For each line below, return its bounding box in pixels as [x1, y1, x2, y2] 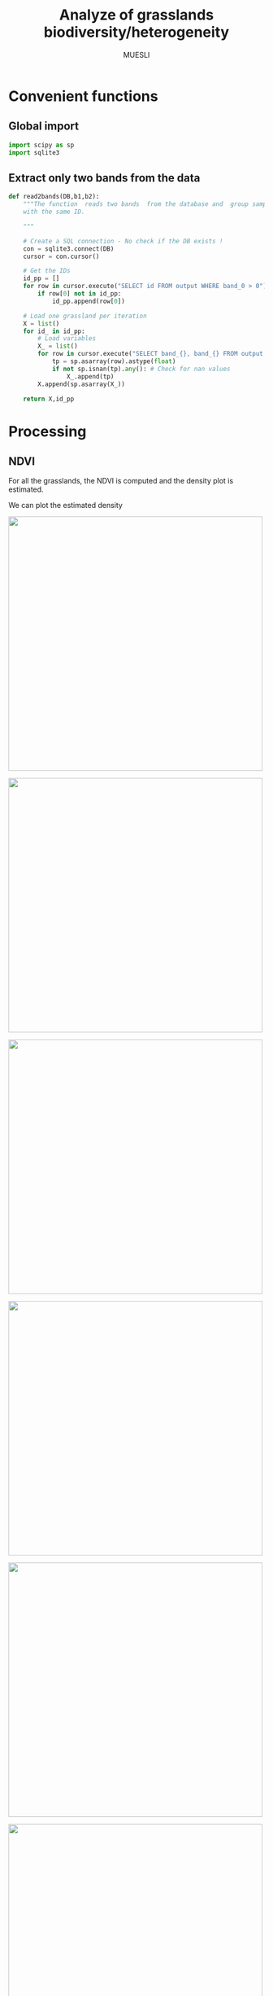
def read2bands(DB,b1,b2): [8, 193, 100, 201]
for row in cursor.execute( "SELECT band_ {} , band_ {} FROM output [37, 350, 264, 358]
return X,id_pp [23, 395, 75, 403]
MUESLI [123, 50, 150, 59]
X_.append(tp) [66, 372, 115, 380]
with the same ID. [23, 208, 85, 217]
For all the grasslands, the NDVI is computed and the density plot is [8, 476, 234, 486]
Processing [8, 422, 87, 440]
